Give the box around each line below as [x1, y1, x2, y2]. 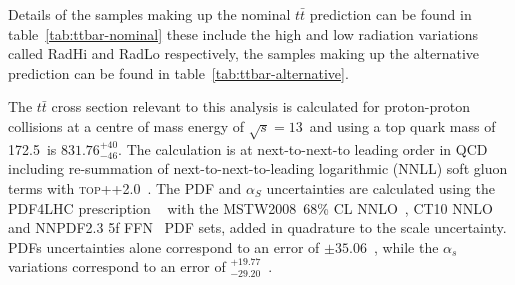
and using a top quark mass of [309, 115, 496, 136]
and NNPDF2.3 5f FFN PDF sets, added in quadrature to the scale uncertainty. [8, 217, 507, 238]
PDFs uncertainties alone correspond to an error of [8, 236, 320, 257]
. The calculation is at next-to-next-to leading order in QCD [118, 138, 488, 159]
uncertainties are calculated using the [266, 177, 495, 198]
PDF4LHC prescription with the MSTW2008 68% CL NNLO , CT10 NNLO [8, 197, 493, 218]
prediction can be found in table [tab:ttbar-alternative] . [8, 62, 349, 83]
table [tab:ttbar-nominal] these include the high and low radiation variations [8, 23, 479, 44]
